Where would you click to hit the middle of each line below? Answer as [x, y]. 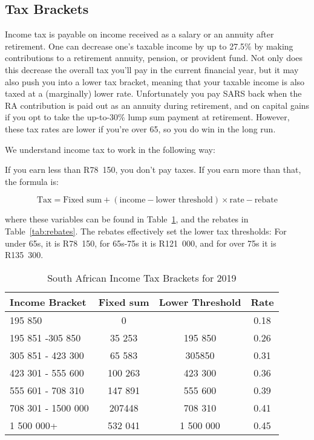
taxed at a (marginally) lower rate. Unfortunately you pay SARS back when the [153, 93]
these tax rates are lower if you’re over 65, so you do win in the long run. [140, 128]
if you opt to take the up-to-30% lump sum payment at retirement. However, [147, 117]
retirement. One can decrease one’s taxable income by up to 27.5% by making [149, 46]
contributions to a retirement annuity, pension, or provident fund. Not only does [154, 58]
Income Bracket [48, 302]
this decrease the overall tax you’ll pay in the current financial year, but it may [152, 69]
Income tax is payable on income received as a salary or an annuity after [139, 34]
